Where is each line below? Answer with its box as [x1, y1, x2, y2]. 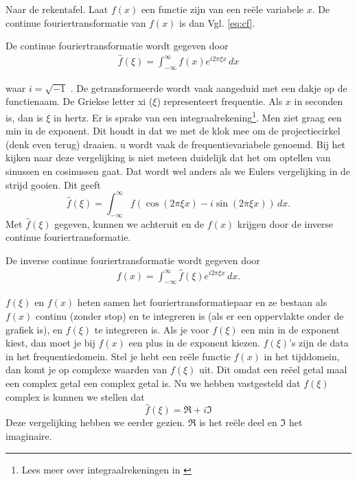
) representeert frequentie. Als [157, 94, 283, 108]
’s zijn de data [289, 336, 349, 350]
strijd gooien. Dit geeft [5, 177, 101, 191]
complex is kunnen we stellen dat [5, 389, 145, 403]
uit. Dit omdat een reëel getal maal [199, 362, 347, 377]
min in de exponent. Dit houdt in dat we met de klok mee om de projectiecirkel [5, 124, 341, 138]
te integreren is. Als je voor [94, 322, 209, 336]
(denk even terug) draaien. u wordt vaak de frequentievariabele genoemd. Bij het [5, 137, 346, 151]
